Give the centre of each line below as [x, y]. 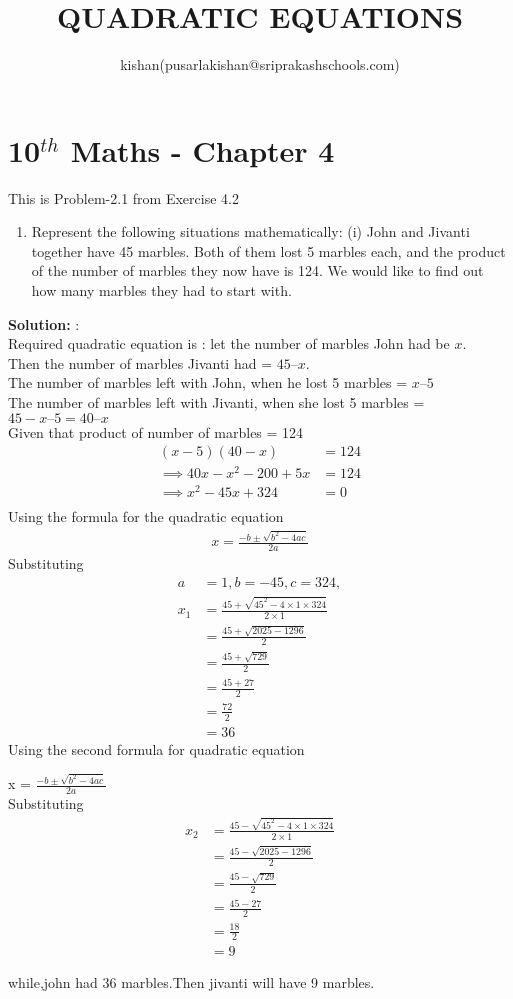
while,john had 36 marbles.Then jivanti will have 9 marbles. [191, 982]
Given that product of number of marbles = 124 [156, 431]
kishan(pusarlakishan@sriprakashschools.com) [260, 64]
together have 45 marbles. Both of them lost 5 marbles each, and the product [268, 250]
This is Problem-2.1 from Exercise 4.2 [123, 197]
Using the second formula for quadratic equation [156, 748]
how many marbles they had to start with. [161, 290]
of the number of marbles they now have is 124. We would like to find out [257, 270]
